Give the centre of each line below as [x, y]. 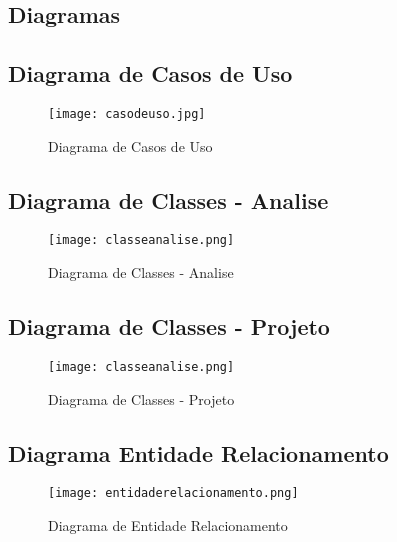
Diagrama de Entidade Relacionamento [168, 525]
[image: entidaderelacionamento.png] [173, 493]
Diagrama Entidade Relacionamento [198, 452]
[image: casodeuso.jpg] [127, 113]
